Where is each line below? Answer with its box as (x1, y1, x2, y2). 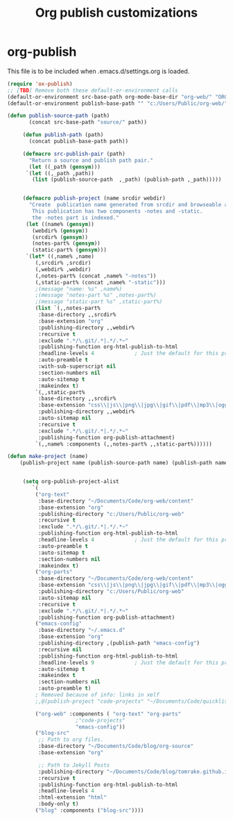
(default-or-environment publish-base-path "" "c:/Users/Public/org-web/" (7, 99, 228, 107)
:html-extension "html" (37, 794, 107, 801)
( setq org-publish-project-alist (22, 478, 119, 485)
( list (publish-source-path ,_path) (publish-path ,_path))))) (32, 176, 222, 184)
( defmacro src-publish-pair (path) (22, 150, 126, 157)
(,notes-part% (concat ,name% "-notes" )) (35, 273, 157, 279)
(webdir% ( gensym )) (32, 227, 89, 234)
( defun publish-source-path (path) (7, 113, 110, 120)
